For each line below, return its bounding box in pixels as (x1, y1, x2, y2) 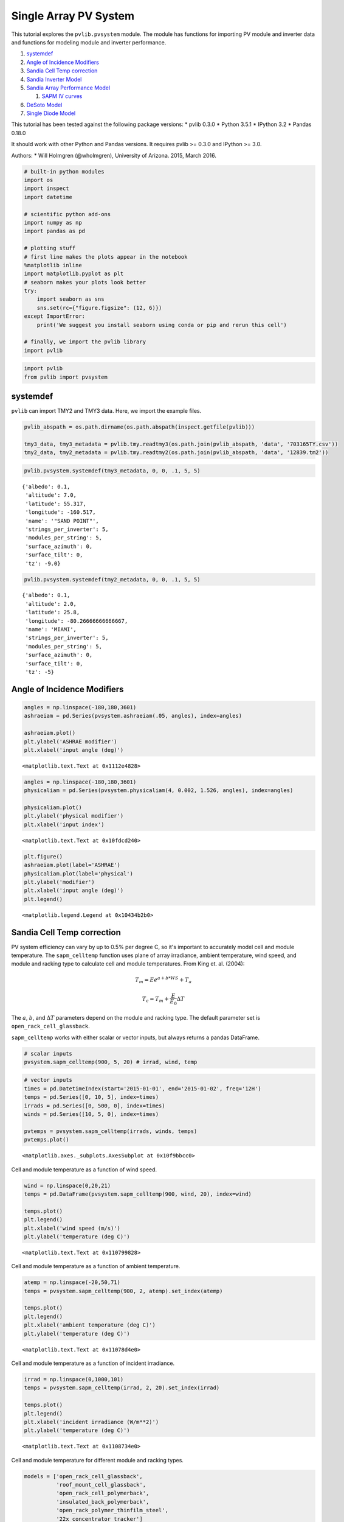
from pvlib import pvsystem (24, 373, 108, 380)
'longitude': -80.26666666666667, (25, 617, 128, 624)
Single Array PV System (11, 9, 135, 23)
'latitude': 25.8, (25, 609, 80, 616)
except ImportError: (24, 313, 85, 320)
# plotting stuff (24, 245, 76, 252)
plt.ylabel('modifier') (24, 878, 95, 886)
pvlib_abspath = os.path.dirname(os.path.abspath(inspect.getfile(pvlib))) (24, 424, 255, 430)
